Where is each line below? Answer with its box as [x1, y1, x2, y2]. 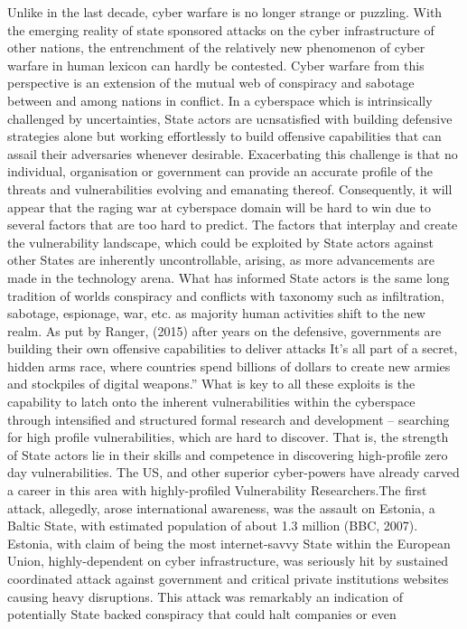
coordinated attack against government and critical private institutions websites [7, 569, 449, 587]
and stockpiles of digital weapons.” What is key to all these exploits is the [7, 374, 416, 393]
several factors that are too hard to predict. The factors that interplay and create [7, 215, 458, 234]
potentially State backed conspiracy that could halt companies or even [7, 605, 397, 624]
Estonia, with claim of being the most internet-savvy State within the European [7, 533, 451, 552]
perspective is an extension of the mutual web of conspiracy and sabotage [7, 73, 415, 92]
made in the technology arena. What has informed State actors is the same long [7, 268, 450, 286]
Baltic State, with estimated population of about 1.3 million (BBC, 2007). [7, 516, 418, 535]
